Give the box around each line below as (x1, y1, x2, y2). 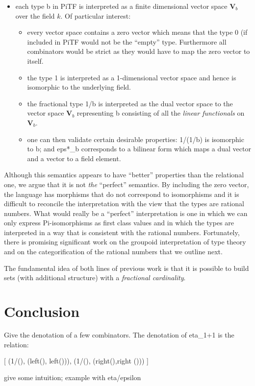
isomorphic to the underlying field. (27, 82, 131, 92)
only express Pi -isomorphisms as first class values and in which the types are (4, 217, 234, 228)
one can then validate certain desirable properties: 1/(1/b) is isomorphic (27, 134, 244, 144)
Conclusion (4, 301, 80, 321)
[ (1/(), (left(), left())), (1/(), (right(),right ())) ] (4, 356, 149, 366)
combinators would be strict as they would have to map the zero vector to (27, 46, 250, 56)
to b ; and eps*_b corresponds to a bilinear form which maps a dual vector (27, 144, 251, 154)
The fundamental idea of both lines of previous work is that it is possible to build (4, 263, 249, 273)
